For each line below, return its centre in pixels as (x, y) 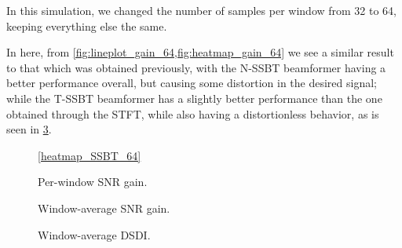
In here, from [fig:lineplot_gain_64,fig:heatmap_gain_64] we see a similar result (200, 52)
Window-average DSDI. (94, 234)
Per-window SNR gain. (93, 182)
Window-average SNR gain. (104, 208)
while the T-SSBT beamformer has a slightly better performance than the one (194, 98)
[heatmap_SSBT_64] (90, 155)
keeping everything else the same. (87, 26)
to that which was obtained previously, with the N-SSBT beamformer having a (196, 67)
